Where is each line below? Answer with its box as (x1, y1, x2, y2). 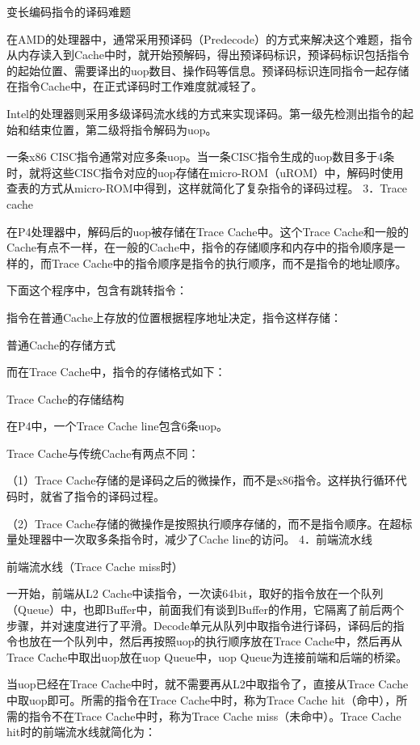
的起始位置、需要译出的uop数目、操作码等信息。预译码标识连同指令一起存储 (6, 61, 409, 78)
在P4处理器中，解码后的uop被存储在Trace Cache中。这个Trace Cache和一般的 (6, 222, 409, 239)
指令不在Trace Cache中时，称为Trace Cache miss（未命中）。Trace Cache (28, 707, 401, 724)
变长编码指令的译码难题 (6, 3, 131, 19)
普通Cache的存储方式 (6, 336, 115, 353)
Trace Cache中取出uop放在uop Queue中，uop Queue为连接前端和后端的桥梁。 (6, 648, 408, 665)
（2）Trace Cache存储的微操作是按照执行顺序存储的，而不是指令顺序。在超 (6, 514, 401, 531)
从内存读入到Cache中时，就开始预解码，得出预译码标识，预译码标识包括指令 (6, 46, 409, 63)
